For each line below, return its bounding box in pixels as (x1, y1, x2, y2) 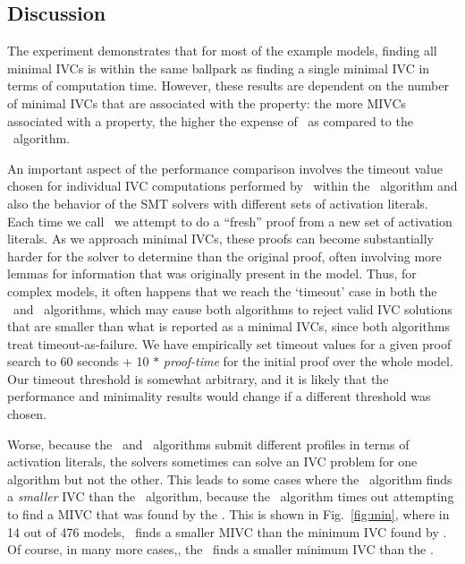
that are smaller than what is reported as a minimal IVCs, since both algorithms (7, 317, 450, 336)
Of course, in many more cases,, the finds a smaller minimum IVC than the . (7, 540, 434, 559)
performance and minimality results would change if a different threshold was (7, 387, 431, 406)
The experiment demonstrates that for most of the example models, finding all (7, 41, 437, 60)
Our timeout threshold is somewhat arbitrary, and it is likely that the (7, 369, 389, 388)
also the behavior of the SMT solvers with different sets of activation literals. (7, 193, 428, 212)
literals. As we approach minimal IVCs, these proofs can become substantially (7, 229, 435, 248)
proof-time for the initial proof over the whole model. (163, 352, 453, 371)
